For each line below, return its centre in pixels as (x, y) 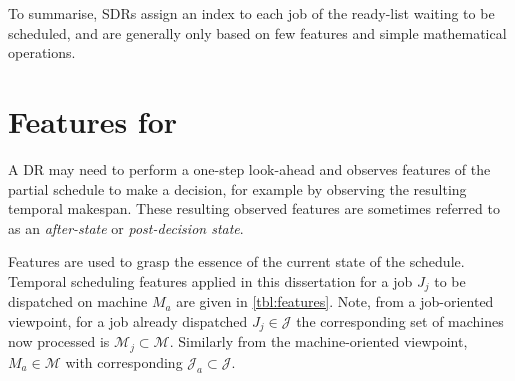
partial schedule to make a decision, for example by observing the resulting (237, 188)
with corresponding (124, 361)
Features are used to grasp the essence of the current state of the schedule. (236, 261)
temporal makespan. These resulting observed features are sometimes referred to (254, 208)
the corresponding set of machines (400, 320)
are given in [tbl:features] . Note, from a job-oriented (335, 301)
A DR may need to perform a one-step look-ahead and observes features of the (249, 168)
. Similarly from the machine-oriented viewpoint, (318, 341)
